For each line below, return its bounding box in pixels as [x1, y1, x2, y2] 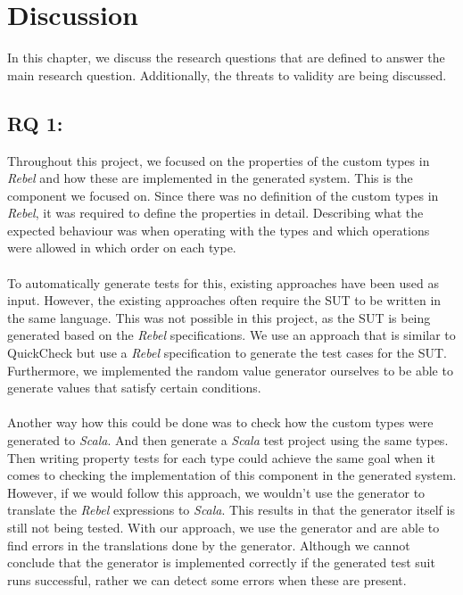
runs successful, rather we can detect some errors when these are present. [7, 570, 407, 589]
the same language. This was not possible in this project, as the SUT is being [7, 308, 431, 326]
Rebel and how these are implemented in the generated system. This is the [7, 169, 413, 187]
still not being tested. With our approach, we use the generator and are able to [7, 517, 440, 536]
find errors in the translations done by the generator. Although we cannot [7, 535, 410, 554]
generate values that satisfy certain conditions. [7, 378, 261, 397]
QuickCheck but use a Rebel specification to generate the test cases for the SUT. [7, 343, 447, 362]
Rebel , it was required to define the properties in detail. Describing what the [7, 203, 424, 222]
